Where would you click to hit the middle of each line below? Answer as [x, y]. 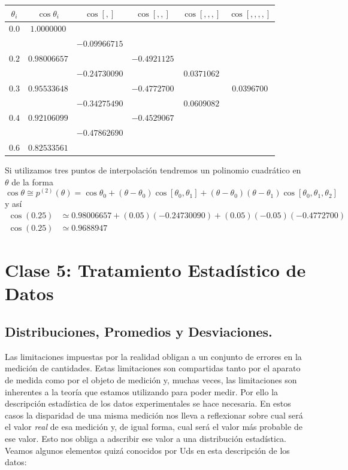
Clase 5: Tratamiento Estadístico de [155, 270]
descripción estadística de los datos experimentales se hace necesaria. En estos [148, 403]
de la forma [32, 181]
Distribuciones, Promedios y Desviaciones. [139, 331]
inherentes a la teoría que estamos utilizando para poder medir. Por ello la [142, 391]
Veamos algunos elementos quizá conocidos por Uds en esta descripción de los [147, 450]
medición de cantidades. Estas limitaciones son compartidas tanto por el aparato [153, 368]
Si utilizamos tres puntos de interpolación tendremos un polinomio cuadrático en [153, 170]
